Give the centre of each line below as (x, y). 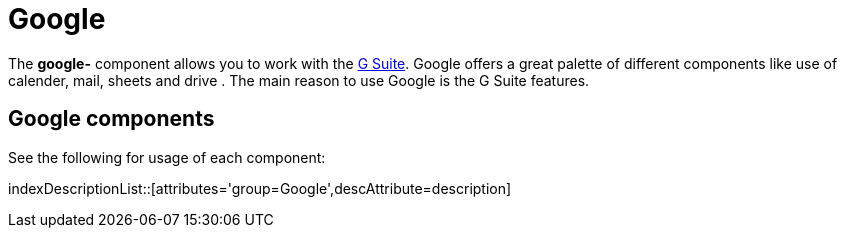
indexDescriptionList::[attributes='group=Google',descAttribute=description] (260, 188)
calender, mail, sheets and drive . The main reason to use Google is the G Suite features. (299, 80)
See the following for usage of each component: (167, 157)
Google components (111, 119)
